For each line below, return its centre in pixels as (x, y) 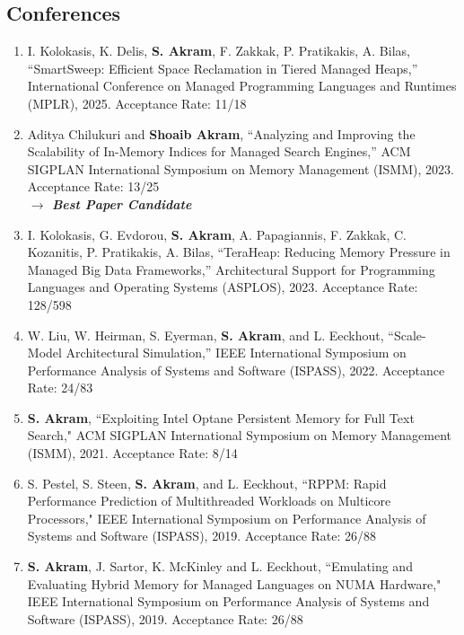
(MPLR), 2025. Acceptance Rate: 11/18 (137, 103)
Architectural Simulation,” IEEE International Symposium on (236, 353)
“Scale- (407, 335)
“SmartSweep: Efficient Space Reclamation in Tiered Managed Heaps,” (223, 68)
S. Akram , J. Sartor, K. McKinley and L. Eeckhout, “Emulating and (220, 566)
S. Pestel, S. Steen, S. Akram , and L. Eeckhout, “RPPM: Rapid (207, 483)
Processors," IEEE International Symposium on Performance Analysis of (227, 518)
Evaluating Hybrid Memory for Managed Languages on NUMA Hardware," (234, 583)
